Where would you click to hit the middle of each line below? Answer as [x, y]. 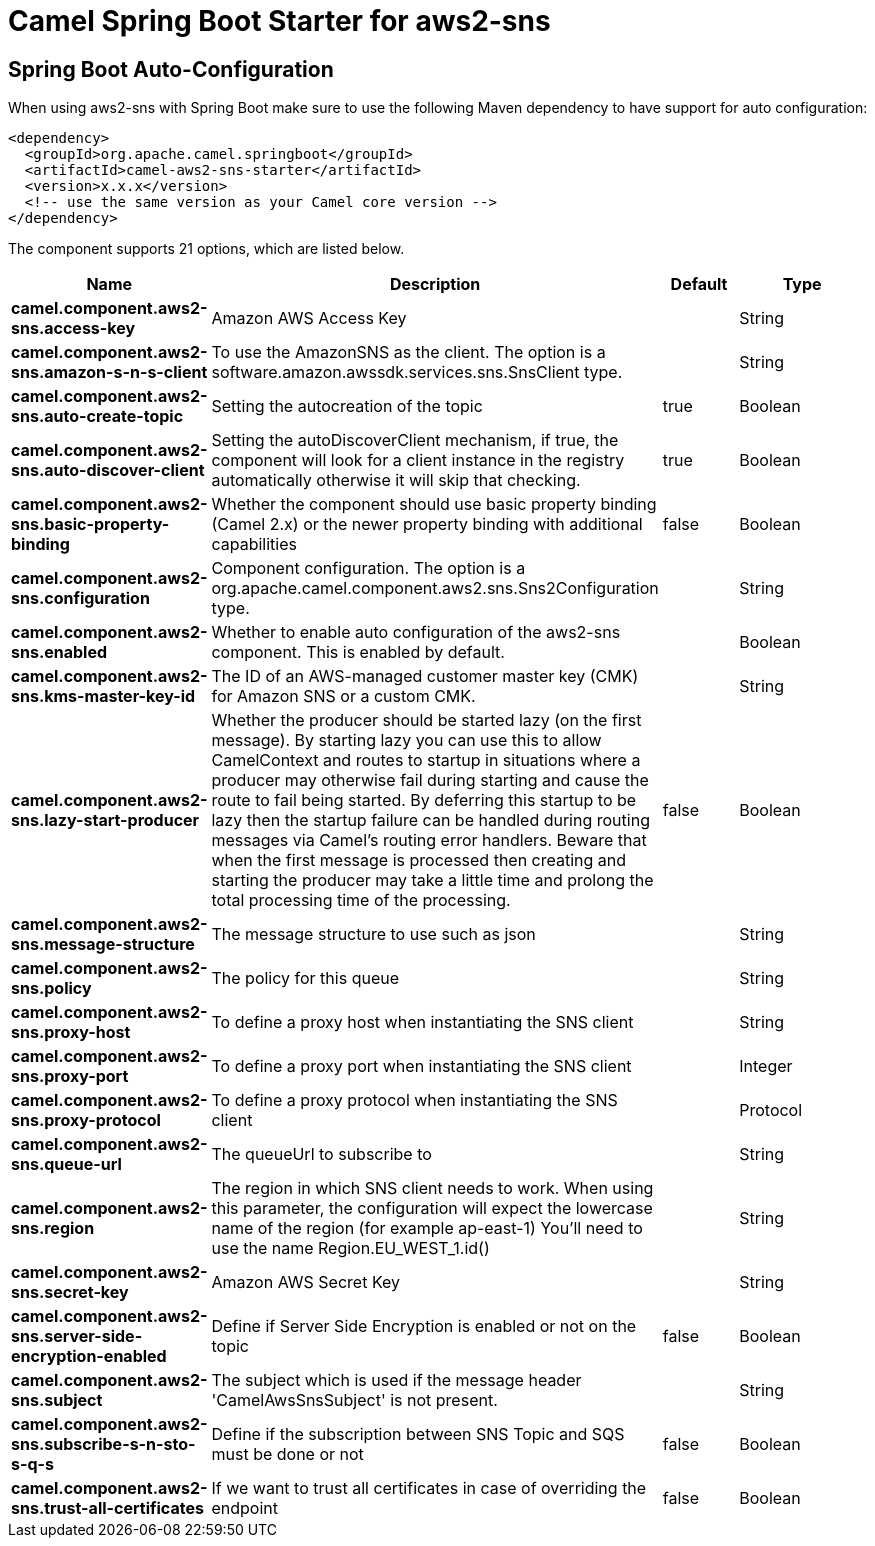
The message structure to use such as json [373, 934]
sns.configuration [80, 598]
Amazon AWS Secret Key [305, 1282]
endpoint [244, 1508]
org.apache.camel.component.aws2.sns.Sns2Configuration [435, 588]
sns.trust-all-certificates [107, 1508]
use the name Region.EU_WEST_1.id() [350, 1248]
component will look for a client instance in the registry [418, 460]
